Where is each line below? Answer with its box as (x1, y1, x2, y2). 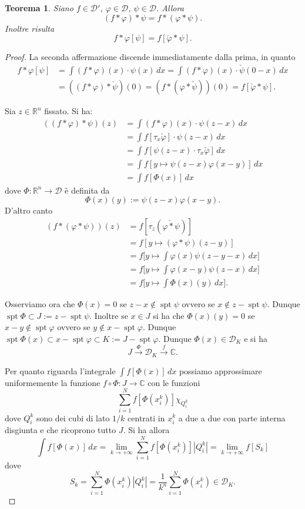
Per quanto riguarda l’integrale (5, 364, 116, 377)
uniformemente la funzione (5, 376, 100, 388)
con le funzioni (148, 376, 200, 388)
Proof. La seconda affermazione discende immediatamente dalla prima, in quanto (5, 51, 296, 63)
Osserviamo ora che (5, 298, 75, 310)
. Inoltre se (89, 309, 128, 321)
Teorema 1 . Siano (5, 2, 73, 14)
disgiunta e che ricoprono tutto (5, 424, 116, 436)
